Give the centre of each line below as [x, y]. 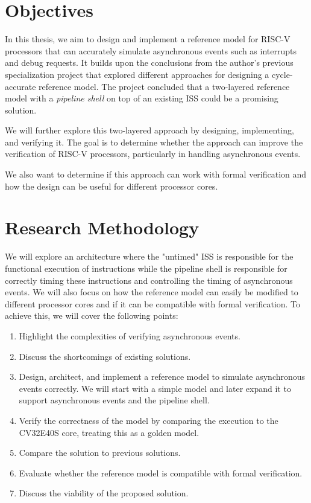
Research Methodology [102, 227]
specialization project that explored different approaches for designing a [137, 74]
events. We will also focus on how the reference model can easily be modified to [152, 292]
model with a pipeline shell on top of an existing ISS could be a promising [142, 98]
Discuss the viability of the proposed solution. [104, 493]
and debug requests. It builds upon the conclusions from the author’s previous [149, 62]
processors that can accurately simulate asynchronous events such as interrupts [151, 50]
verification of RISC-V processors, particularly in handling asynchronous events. [153, 154]
